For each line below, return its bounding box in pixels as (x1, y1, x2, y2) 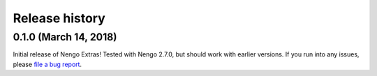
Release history (13, 10, 106, 26)
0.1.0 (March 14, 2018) (13, 31, 118, 43)
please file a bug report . (13, 60, 82, 68)
